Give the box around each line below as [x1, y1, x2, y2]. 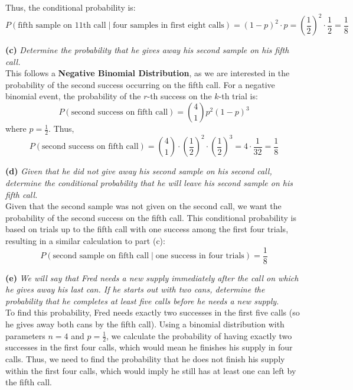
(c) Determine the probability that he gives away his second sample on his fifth [5, 44, 289, 56]
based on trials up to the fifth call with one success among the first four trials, [5, 223, 289, 235]
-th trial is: [218, 90, 258, 102]
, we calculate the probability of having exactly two [106, 329, 292, 342]
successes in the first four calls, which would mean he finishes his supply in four [5, 341, 293, 353]
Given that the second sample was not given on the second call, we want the [5, 200, 282, 212]
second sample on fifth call [53, 252, 149, 261]
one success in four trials [155, 252, 244, 261]
